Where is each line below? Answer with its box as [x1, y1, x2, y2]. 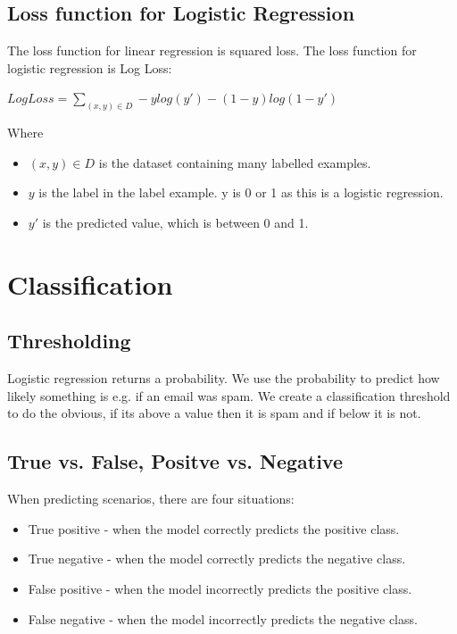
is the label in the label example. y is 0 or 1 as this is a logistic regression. [38, 183, 444, 202]
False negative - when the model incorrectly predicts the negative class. [28, 609, 418, 628]
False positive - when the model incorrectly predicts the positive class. [28, 579, 412, 597]
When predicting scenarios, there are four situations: [7, 489, 295, 508]
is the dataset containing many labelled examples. [98, 153, 371, 171]
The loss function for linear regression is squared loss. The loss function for [7, 41, 417, 60]
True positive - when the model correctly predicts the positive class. [28, 519, 400, 538]
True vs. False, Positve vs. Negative [7, 447, 344, 475]
